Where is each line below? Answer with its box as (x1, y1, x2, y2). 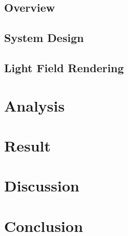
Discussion (4, 175, 79, 196)
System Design (4, 30, 84, 46)
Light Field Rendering (4, 59, 124, 75)
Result (4, 135, 51, 156)
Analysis (4, 95, 65, 116)
